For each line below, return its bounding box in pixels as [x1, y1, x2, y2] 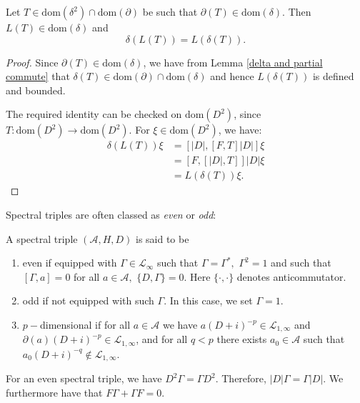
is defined [312, 69, 354, 84]
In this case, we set [169, 293, 253, 308]
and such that [271, 255, 331, 270]
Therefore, [221, 371, 266, 386]
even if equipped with [22, 255, 117, 270]
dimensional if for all [39, 317, 131, 332]
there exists [216, 332, 267, 347]
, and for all [136, 332, 188, 347]
